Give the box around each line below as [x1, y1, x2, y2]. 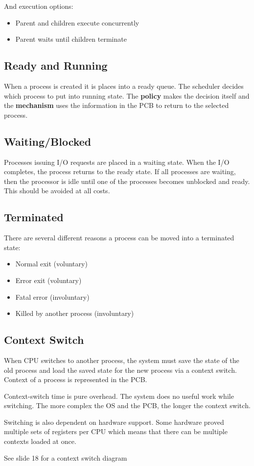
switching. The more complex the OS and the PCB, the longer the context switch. [4, 400, 251, 411]
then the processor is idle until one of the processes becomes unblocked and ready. [4, 176, 250, 186]
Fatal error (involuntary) [15, 291, 90, 302]
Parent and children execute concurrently [15, 17, 139, 27]
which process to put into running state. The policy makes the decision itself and [4, 90, 250, 101]
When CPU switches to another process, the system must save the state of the [4, 355, 239, 365]
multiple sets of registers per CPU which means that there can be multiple [4, 426, 228, 437]
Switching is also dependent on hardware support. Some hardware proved [4, 416, 224, 427]
